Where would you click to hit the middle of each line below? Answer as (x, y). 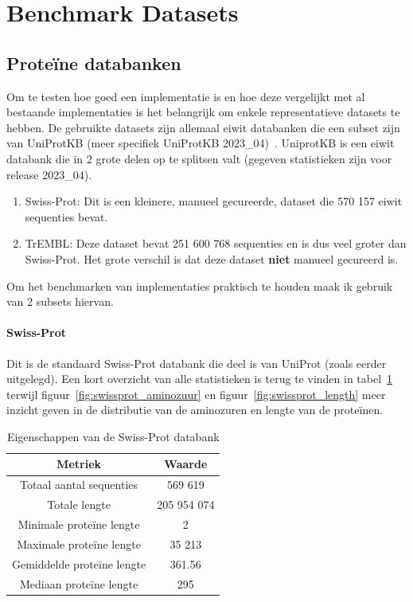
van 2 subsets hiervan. (60, 301)
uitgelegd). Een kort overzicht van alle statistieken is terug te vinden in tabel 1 (200, 379)
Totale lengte (79, 504)
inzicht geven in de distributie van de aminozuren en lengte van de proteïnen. (195, 410)
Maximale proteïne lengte (79, 543)
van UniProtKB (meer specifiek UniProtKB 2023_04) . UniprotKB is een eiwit (201, 143)
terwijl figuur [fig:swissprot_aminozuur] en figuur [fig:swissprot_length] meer (196, 394)
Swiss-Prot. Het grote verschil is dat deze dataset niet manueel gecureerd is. (212, 258)
